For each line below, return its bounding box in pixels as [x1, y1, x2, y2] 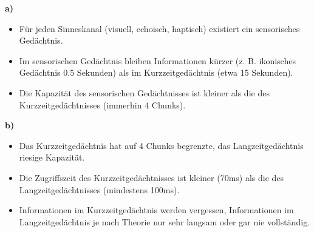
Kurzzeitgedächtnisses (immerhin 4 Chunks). [19, 98, 186, 111]
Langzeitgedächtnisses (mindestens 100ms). [19, 183, 180, 196]
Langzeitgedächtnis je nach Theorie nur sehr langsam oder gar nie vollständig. [19, 215, 310, 228]
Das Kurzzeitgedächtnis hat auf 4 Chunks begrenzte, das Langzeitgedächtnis [19, 139, 304, 151]
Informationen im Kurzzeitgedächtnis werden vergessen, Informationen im [19, 204, 294, 216]
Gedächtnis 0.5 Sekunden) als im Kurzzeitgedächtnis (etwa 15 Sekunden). [19, 66, 293, 79]
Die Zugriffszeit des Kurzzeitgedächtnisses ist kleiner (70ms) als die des [19, 171, 284, 184]
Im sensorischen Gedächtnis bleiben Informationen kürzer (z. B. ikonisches [19, 54, 296, 67]
